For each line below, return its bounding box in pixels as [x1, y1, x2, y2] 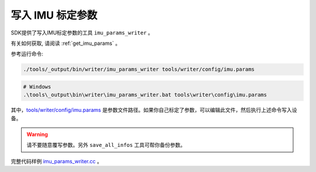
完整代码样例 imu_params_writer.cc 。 [11, 157, 102, 164]
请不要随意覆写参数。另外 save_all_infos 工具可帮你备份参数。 [26, 142, 186, 149]
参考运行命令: [11, 50, 44, 58]
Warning [26, 131, 48, 138]
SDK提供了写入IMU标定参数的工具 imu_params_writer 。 [11, 29, 153, 36]
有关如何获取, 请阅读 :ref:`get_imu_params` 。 [11, 40, 121, 47]
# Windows [23, 83, 51, 90]
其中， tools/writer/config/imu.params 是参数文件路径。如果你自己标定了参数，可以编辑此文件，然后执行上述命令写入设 [11, 107, 297, 114]
